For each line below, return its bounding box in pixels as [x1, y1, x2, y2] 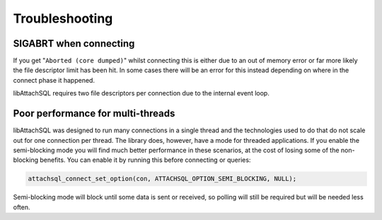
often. [13, 202, 31, 212]
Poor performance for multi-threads [13, 108, 175, 120]
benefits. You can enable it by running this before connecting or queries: [40, 156, 251, 164]
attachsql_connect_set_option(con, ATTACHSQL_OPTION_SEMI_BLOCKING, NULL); [28, 175, 297, 183]
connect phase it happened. [13, 76, 95, 84]
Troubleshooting [13, 11, 113, 26]
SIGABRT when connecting [13, 37, 135, 50]
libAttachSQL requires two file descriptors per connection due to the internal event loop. [13, 89, 270, 98]
